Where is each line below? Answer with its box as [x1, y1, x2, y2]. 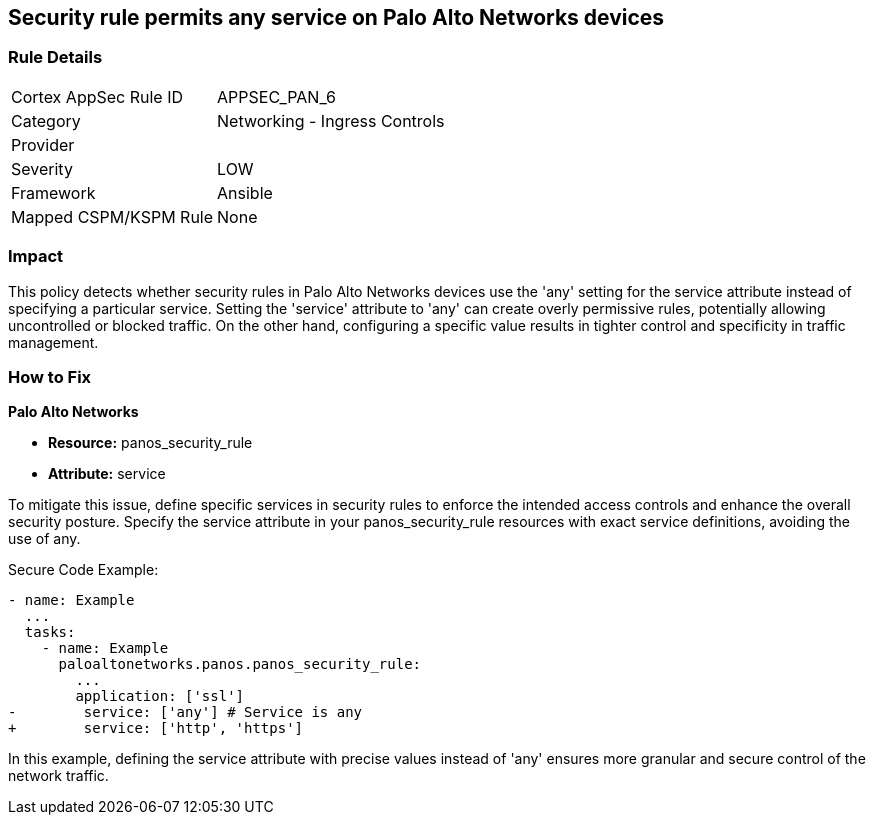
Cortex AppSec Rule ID [11, 86, 184, 107]
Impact [8, 246, 64, 267]
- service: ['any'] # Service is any [8, 704, 363, 721]
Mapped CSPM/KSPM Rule [11, 206, 214, 227]
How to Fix [8, 366, 92, 387]
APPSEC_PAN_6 [217, 86, 336, 107]
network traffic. [8, 767, 109, 785]
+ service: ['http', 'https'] [8, 720, 304, 737]
